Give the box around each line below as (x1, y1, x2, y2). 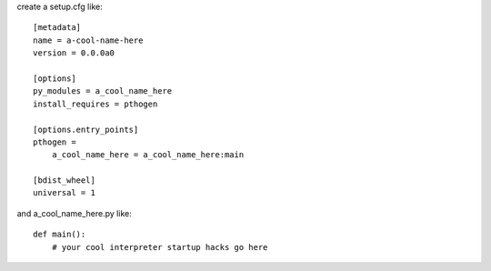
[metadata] (33, 23, 82, 33)
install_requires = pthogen (33, 98, 158, 109)
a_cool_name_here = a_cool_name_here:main (51, 150, 245, 160)
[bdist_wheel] (33, 176, 95, 186)
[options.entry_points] (33, 124, 139, 135)
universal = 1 (33, 187, 95, 198)
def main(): (33, 229, 86, 240)
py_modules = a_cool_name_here (33, 86, 173, 96)
